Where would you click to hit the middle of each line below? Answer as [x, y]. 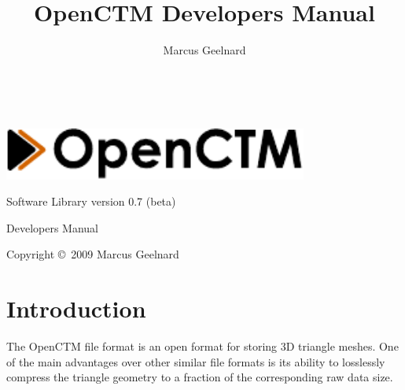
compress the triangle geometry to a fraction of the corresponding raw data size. [200, 377]
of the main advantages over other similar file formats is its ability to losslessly [196, 361]
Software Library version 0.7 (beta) [91, 201]
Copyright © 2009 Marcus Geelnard [93, 254]
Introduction [76, 308]
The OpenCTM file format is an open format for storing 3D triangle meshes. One [202, 346]
